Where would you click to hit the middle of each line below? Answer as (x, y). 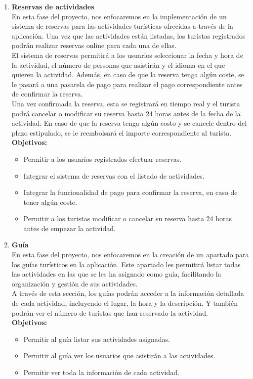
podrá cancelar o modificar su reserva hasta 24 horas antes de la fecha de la (126, 113)
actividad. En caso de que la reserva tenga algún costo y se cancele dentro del (129, 123)
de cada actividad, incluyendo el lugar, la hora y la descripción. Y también (125, 303)
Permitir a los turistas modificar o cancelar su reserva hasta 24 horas (127, 218)
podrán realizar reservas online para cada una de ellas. (94, 45)
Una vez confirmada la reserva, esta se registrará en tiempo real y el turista (126, 103)
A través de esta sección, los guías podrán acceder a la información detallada (128, 293)
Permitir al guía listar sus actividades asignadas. (97, 339)
